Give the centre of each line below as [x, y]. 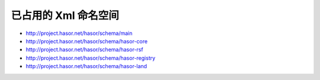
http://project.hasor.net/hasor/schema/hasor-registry [91, 58]
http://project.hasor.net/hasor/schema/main [79, 33]
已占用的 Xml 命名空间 [65, 15]
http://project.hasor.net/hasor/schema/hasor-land [87, 66]
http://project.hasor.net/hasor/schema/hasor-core [87, 41]
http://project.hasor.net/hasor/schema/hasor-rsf [84, 50]
